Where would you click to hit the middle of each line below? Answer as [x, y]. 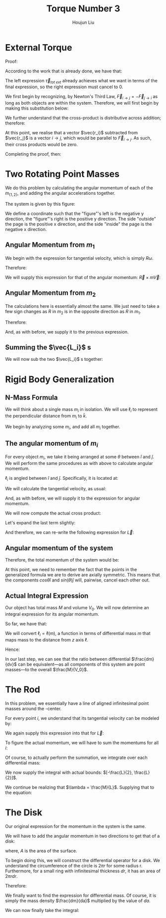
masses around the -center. [33, 708]
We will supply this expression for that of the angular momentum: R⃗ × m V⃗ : [83, 277]
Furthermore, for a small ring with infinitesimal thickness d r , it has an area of [83, 871]
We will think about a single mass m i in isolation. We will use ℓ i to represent [81, 410]
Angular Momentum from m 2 [51, 293]
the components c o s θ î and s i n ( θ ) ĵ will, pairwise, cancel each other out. [78, 580]
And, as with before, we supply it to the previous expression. [67, 332]
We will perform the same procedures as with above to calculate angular [79, 463]
